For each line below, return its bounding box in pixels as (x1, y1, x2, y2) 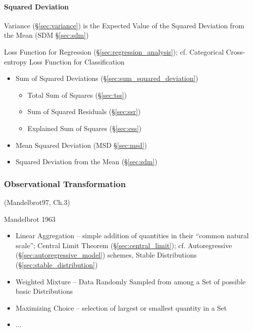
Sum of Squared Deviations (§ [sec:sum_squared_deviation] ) (15, 73, 199, 83)
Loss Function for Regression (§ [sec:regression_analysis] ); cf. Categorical (4, 46, 224, 57)
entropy (4, 56, 27, 66)
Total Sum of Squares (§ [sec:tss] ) (27, 89, 127, 100)
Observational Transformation (4, 177, 126, 190)
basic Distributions (15, 286, 73, 296)
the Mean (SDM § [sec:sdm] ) (4, 30, 89, 40)
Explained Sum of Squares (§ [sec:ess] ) (27, 123, 142, 133)
